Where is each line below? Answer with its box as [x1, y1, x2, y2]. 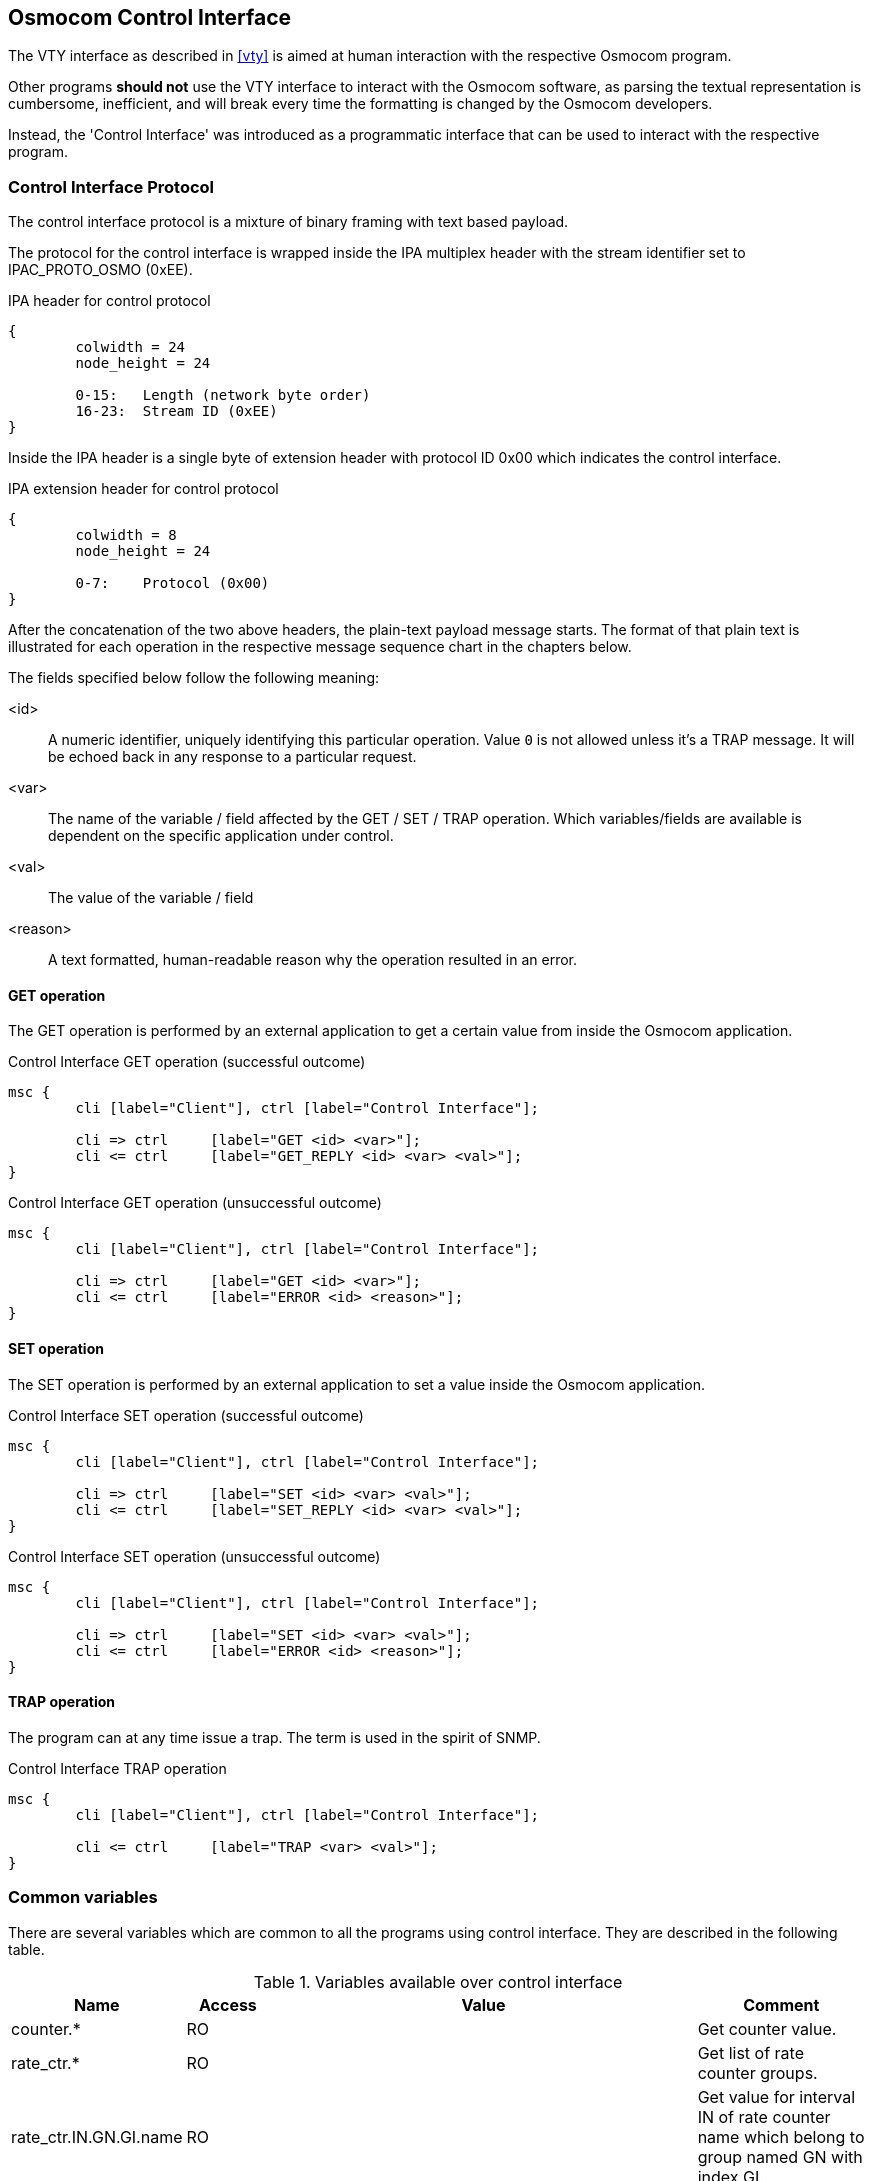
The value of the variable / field [48, 889, 254, 907]
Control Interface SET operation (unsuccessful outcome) [8, 1547, 381, 1565]
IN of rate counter [697, 2106, 831, 2127]
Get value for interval [697, 2086, 856, 2107]
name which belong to [697, 2126, 865, 2147]
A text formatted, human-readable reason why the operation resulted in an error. [48, 951, 577, 969]
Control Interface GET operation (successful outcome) [8, 1053, 366, 1071]
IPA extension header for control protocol [8, 480, 279, 498]
